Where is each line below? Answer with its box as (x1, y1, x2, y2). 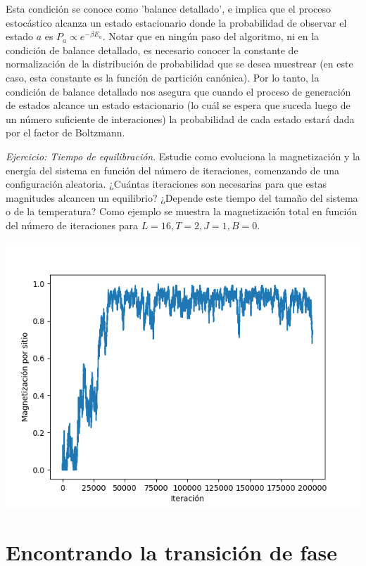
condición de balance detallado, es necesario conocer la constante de (6, 42, 298, 57)
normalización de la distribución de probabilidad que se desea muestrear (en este (6, 56, 353, 71)
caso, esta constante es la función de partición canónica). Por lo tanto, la (6, 70, 320, 84)
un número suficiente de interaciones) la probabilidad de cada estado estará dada (6, 111, 355, 126)
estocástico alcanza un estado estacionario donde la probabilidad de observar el (6, 15, 347, 30)
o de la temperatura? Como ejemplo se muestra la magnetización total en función (6, 204, 358, 219)
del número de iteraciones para (6, 217, 139, 232)
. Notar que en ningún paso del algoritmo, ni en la (102, 29, 320, 44)
